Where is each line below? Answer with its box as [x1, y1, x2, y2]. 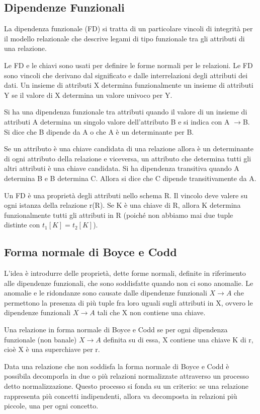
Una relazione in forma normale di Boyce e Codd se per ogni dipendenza [4, 324, 228, 335]
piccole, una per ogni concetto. [4, 400, 99, 411]
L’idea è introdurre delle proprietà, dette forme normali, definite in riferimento [4, 268, 246, 278]
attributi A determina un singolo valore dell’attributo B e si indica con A [4, 116, 230, 127]
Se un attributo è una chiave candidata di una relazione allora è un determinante [4, 143, 254, 154]
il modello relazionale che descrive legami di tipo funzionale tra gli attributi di [4, 33, 245, 43]
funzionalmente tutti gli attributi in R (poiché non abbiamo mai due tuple [4, 209, 233, 220]
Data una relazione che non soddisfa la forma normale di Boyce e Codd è [4, 361, 229, 371]
